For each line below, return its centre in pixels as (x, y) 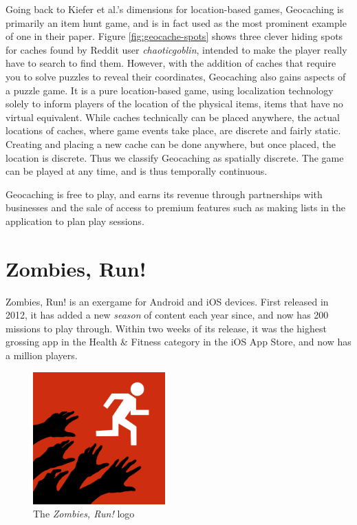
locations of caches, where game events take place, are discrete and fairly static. (173, 130)
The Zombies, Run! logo (84, 514)
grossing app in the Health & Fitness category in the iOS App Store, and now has (178, 342)
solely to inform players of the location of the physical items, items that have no (174, 104)
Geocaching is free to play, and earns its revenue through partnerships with (164, 194)
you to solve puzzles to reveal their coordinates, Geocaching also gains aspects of (176, 76)
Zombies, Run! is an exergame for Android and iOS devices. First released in (167, 301)
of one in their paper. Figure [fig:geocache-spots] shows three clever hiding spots (174, 36)
